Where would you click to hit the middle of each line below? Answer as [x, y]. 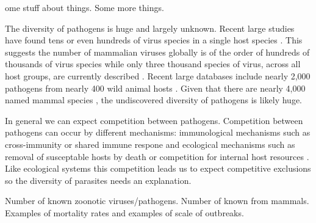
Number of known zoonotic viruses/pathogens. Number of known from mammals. [157, 201]
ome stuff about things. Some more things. [84, 7]
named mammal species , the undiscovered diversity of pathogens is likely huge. [154, 100]
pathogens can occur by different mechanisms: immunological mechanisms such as [158, 132]
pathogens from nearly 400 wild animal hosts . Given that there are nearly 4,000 [155, 88]
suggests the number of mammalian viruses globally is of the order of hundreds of [157, 52]
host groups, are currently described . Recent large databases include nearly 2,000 [158, 75]
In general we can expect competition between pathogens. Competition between [154, 120]
